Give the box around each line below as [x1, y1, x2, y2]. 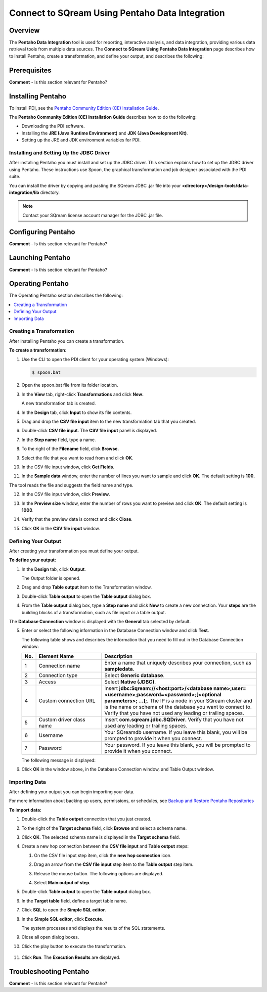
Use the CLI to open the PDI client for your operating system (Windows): [21, 356, 169, 362]
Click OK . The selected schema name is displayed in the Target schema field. [21, 834, 180, 840]
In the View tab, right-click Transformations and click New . [21, 391, 144, 397]
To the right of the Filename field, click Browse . [21, 446, 119, 452]
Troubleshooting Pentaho [9, 967, 89, 976]
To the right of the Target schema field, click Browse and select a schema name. [21, 825, 187, 831]
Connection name [39, 662, 80, 669]
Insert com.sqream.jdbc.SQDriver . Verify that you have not [104, 716, 244, 723]
